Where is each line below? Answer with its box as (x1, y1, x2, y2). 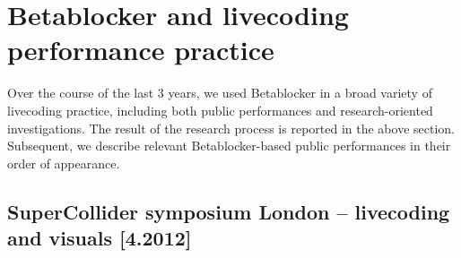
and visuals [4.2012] (7, 224, 192, 252)
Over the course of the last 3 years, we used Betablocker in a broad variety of (7, 83, 432, 102)
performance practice (7, 31, 274, 68)
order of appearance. (7, 153, 120, 172)
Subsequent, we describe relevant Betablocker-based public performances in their (7, 136, 451, 155)
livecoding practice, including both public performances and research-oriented (7, 100, 433, 119)
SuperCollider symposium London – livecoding (7, 197, 450, 225)
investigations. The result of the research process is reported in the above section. (7, 118, 455, 137)
